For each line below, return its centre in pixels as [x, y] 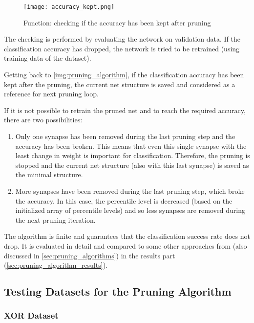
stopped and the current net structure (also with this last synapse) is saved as [132, 165]
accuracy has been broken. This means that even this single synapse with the [131, 146]
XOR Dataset [31, 315]
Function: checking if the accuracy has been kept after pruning [117, 22]
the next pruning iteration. [55, 219]
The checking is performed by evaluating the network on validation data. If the [122, 39]
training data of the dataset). [48, 58]
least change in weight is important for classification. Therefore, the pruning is [133, 155]
